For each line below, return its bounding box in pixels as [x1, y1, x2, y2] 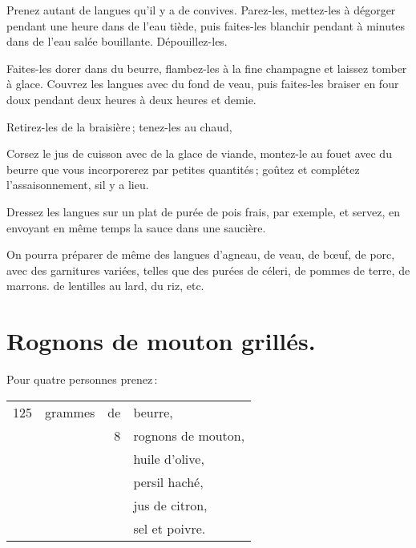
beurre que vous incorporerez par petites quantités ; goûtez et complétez [6, 160, 360, 177]
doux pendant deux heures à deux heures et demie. [6, 91, 256, 107]
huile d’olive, [133, 449, 204, 468]
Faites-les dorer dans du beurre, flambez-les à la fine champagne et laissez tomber [6, 59, 407, 76]
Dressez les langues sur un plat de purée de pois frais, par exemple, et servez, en [6, 203, 400, 220]
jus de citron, [133, 495, 208, 514]
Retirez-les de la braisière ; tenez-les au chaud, [6, 118, 232, 135]
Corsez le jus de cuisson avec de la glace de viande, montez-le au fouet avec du [6, 145, 392, 162]
